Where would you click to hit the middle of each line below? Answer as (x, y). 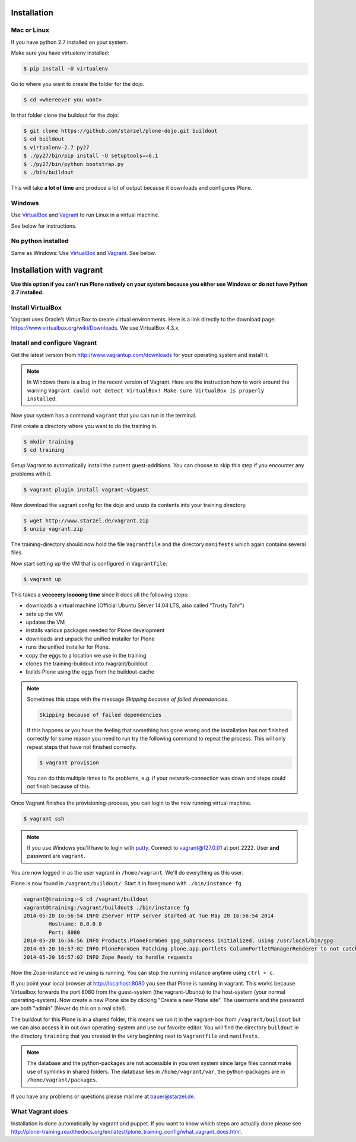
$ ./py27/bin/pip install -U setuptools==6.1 (91, 156)
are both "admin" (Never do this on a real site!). (69, 1009)
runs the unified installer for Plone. (68, 647)
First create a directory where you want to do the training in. (84, 426)
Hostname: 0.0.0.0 (75, 924)
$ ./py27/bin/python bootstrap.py (74, 164)
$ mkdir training (49, 441)
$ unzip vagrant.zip (53, 529)
